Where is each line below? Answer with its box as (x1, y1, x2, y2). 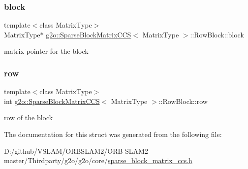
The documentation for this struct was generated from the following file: (4, 129, 222, 139)
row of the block (4, 112, 53, 123)
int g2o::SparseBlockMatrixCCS (4, 96, 100, 106)
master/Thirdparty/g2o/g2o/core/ (4, 155, 108, 166)
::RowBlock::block (190, 29, 244, 39)
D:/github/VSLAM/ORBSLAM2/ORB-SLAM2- (4, 145, 151, 156)
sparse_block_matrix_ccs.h (108, 155, 192, 166)
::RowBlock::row (158, 96, 208, 106)
